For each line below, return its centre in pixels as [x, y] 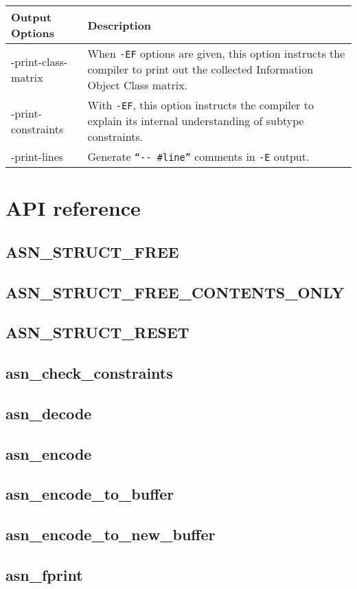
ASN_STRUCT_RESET [97, 332]
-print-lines [37, 156]
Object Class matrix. [138, 85]
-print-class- [39, 61]
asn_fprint [44, 575]
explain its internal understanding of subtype [196, 121]
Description [119, 25]
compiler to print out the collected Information [200, 69]
